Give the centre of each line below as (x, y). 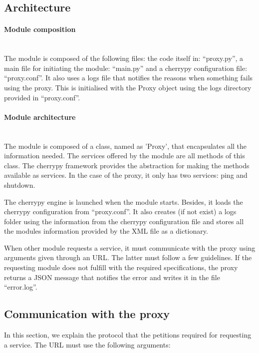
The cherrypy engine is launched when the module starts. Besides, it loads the (124, 201)
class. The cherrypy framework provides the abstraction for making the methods (127, 165)
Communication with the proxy (87, 314)
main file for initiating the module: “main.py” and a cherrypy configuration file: (126, 68)
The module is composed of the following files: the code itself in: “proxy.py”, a (124, 58)
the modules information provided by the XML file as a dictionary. (106, 231)
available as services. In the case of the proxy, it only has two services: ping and (126, 175)
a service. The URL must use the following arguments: (87, 344)
